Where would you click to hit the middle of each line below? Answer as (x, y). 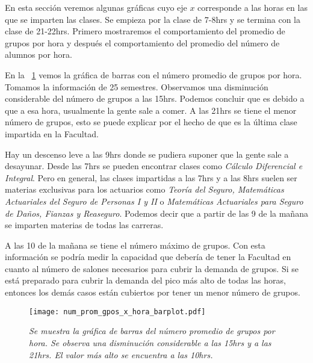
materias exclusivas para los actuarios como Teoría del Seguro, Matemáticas (144, 189)
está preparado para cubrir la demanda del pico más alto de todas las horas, (145, 280)
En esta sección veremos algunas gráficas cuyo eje (96, 7)
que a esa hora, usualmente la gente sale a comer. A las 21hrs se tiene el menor (151, 110)
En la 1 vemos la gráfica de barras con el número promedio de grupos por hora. (153, 74)
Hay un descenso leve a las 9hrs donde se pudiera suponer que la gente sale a (147, 154)
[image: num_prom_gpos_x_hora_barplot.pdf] (117, 312)
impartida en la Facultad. (52, 133)
